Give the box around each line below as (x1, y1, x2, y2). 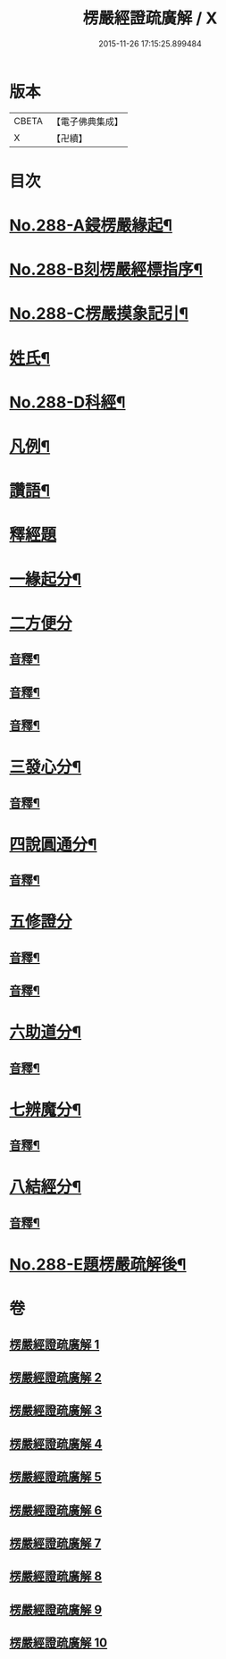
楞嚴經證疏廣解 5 (9, 1470, 103, 1485)
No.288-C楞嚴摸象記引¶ (9, 304, 189, 324)
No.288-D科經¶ (9, 392, 127, 412)
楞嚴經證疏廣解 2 (9, 1370, 103, 1385)
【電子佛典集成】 (51, 115, 123, 128)
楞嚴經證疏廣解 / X (82, 8, 218, 29)
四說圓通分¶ (9, 834, 97, 854)
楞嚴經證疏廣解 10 (9, 1636, 108, 1651)
